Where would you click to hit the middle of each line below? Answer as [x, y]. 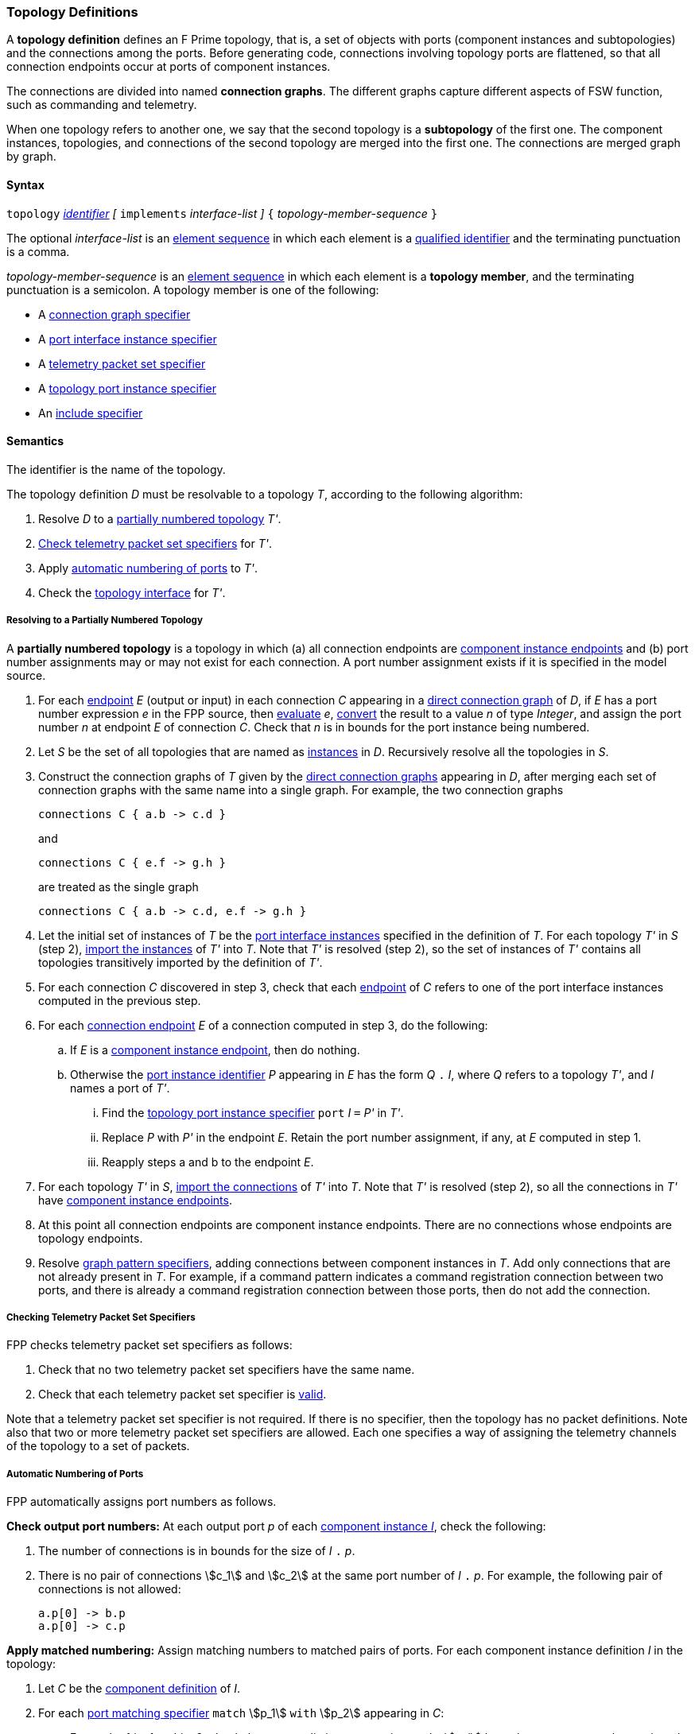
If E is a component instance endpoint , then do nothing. [215, 1049]
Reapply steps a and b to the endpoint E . [208, 1162]
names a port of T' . [120, 1088]
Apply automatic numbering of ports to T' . [148, 568]
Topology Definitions [72, 12]
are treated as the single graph [118, 886]
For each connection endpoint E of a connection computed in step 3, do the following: [263, 1025]
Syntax [25, 184]
